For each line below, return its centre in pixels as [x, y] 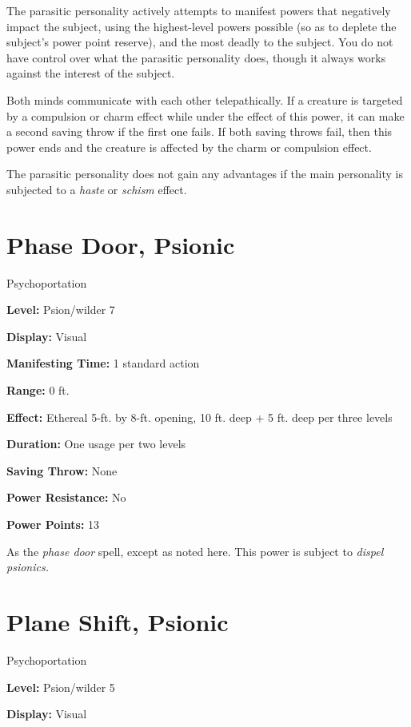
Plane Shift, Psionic [118, 621]
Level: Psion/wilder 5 [61, 687]
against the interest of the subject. [91, 73]
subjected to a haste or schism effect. [97, 189]
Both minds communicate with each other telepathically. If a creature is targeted [205, 99]
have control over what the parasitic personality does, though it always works [196, 57]
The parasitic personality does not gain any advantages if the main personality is [205, 174]
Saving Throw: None [62, 470]
